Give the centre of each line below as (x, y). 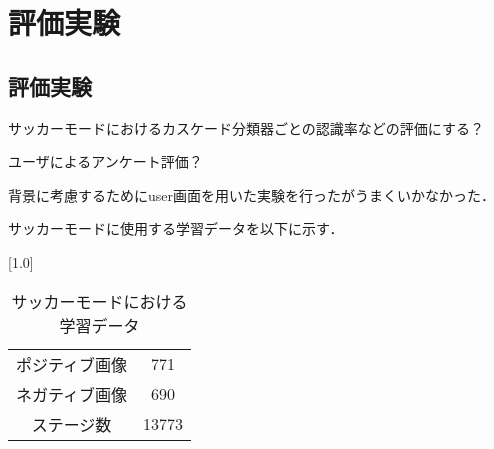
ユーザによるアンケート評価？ (105, 161)
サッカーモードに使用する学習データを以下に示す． (176, 228)
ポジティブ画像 (72, 364)
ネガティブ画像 (72, 394)
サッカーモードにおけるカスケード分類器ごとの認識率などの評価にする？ (246, 127)
